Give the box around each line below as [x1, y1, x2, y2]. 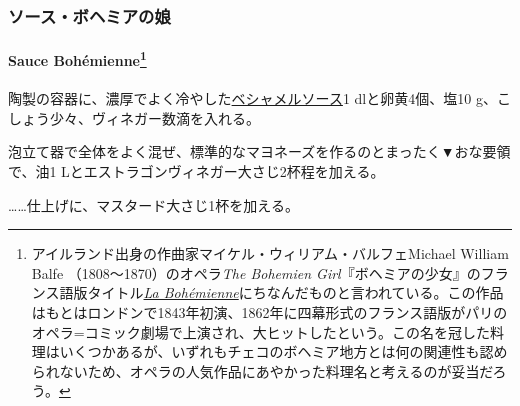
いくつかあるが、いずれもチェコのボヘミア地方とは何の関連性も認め [59, 341, 508, 362]
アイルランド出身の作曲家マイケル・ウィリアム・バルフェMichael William [31, 243, 509, 264]
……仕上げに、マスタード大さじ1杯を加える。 [8, 194, 299, 215]
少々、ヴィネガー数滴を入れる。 [49, 107, 260, 128]
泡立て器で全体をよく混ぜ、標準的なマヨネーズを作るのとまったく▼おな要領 [8, 141, 511, 162]
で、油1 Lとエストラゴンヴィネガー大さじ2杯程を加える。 [8, 161, 385, 182]
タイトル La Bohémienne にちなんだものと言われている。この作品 [87, 282, 504, 303]
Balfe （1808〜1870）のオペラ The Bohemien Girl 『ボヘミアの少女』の [31, 262, 481, 283]
